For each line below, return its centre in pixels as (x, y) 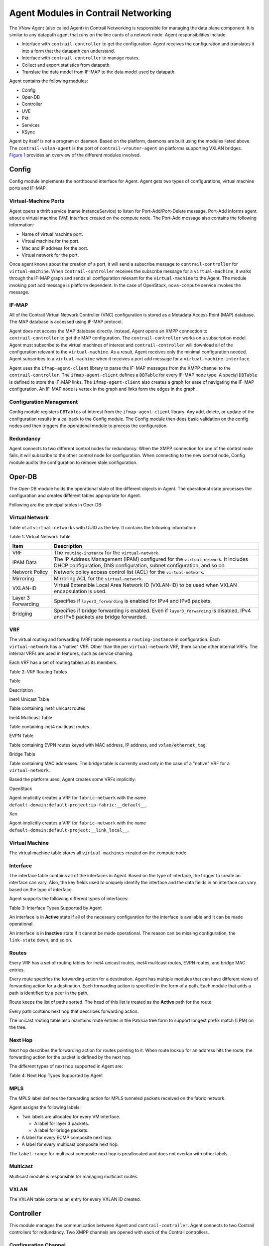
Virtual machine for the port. (51, 241)
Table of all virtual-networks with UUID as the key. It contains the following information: (103, 527)
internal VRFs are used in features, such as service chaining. (71, 653)
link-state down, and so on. (41, 940)
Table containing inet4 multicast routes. (50, 727)
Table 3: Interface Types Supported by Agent (56, 908)
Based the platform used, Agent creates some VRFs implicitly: (73, 779)
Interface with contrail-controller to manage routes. (81, 58)
